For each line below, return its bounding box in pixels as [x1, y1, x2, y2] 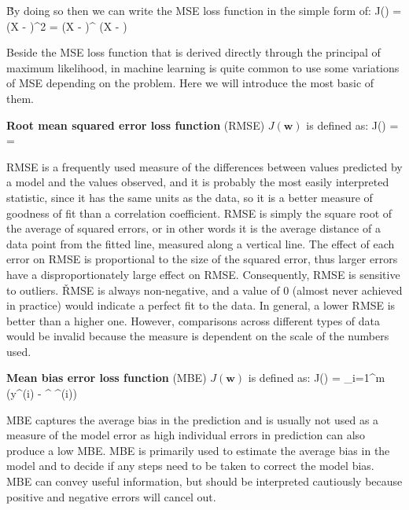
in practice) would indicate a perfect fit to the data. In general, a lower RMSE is [6, 297, 396, 314]
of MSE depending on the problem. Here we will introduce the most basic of [6, 75, 374, 91]
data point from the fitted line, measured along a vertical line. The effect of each [6, 235, 395, 251]
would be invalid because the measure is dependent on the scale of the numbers [6, 328, 389, 344]
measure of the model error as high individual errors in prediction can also [6, 427, 366, 443]
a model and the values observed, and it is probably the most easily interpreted [6, 174, 389, 190]
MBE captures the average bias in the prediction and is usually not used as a [6, 411, 379, 427]
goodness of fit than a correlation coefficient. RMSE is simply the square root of [6, 204, 392, 221]
